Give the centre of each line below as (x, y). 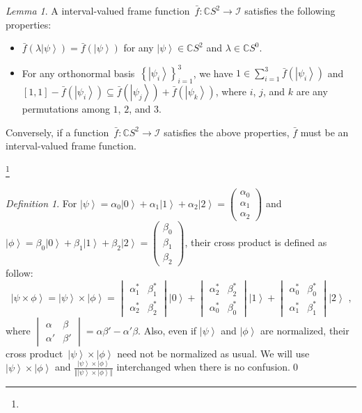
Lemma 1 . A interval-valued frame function (98, 10)
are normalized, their (305, 330)
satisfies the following (290, 10)
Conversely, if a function (57, 132)
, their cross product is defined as (256, 242)
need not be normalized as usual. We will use (213, 353)
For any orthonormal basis (78, 73)
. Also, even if (167, 330)
